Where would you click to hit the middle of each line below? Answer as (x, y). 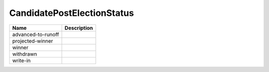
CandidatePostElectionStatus (71, 13)
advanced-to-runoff (36, 34)
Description (79, 28)
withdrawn (25, 54)
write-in (21, 61)
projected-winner (33, 41)
